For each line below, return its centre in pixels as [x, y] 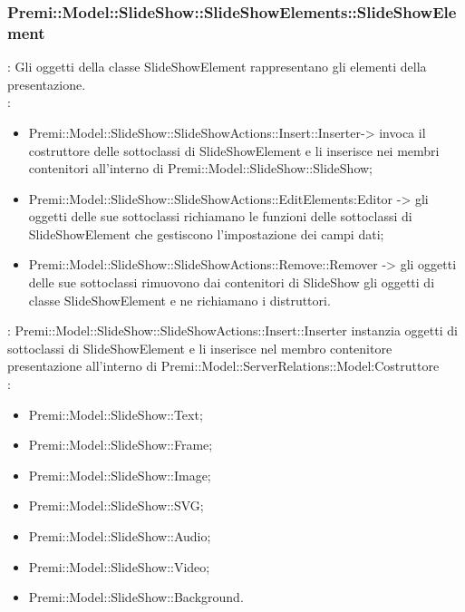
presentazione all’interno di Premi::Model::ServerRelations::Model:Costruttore [223, 366]
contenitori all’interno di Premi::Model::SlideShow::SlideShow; [200, 168]
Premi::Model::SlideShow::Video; [119, 566]
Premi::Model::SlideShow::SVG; [116, 505]
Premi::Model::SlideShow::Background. [136, 597]
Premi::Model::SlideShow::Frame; [121, 445]
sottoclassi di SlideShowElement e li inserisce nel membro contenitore [200, 348]
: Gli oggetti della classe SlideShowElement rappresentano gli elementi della [217, 67]
